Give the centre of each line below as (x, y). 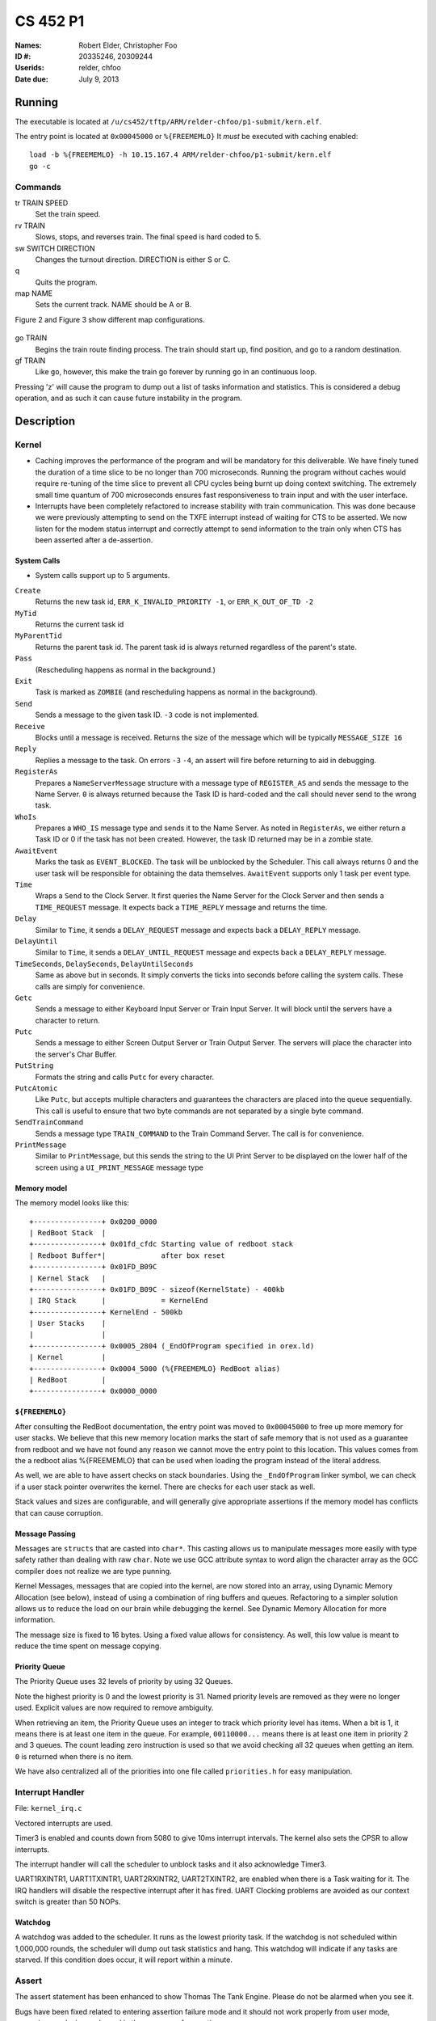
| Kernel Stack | (68, 1278)
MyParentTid (38, 636)
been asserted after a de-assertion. (94, 540)
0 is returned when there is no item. (74, 1756)
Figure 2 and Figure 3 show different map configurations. (110, 319)
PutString (34, 1066)
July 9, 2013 (99, 79)
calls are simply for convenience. (90, 986)
